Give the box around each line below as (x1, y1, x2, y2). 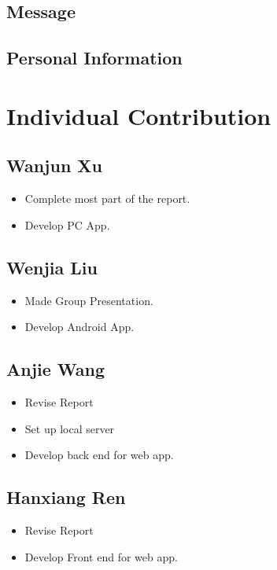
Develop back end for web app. (24, 447, 174, 463)
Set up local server (24, 420, 115, 436)
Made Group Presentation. (24, 292, 153, 308)
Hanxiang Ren (6, 485, 126, 509)
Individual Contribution (6, 99, 271, 131)
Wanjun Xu (6, 153, 103, 178)
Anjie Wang (6, 357, 105, 381)
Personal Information (6, 46, 183, 70)
